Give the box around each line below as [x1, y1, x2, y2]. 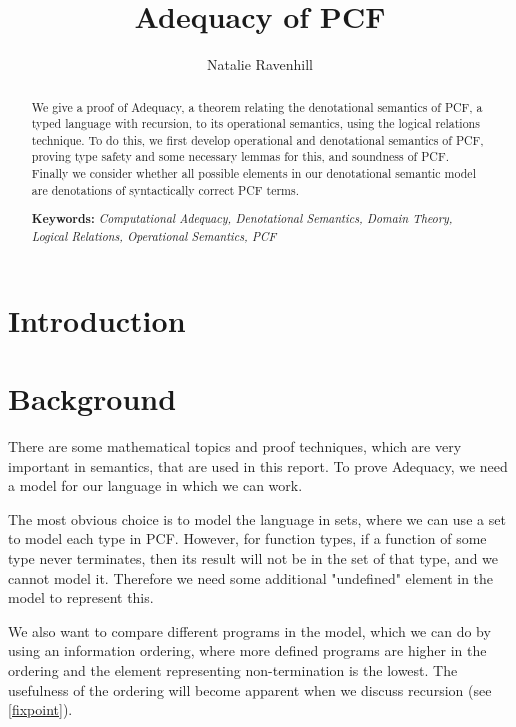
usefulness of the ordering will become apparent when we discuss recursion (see [8, 679, 492, 700]
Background [8, 378, 177, 419]
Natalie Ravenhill [207, 54, 313, 75]
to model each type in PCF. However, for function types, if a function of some [8, 528, 487, 549]
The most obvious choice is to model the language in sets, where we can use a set [8, 508, 506, 529]
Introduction [8, 299, 186, 340]
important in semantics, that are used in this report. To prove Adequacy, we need [8, 455, 508, 476]
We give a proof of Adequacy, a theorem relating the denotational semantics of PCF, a [31, 98, 483, 115]
